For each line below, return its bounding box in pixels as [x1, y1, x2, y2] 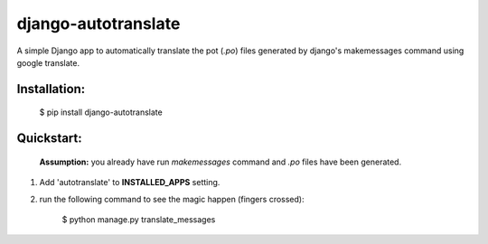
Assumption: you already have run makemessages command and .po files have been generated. [39, 156, 402, 167]
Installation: [16, 81, 86, 97]
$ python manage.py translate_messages [61, 213, 216, 225]
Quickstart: [16, 131, 83, 146]
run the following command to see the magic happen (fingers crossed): [39, 193, 305, 204]
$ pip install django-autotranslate [39, 107, 163, 117]
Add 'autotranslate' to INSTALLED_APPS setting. [39, 177, 221, 188]
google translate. [16, 57, 80, 68]
